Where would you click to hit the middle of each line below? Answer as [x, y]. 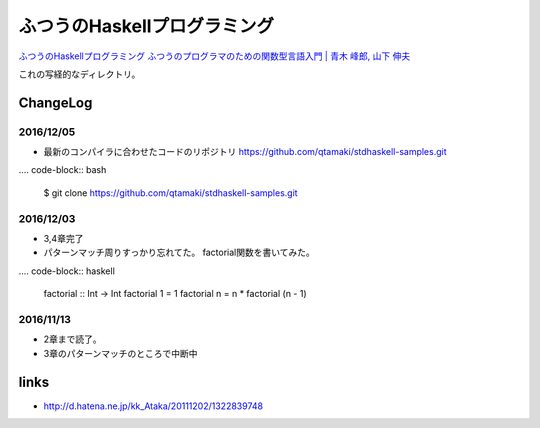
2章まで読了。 [72, 339]
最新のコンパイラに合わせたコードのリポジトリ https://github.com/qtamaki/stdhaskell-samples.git [245, 152]
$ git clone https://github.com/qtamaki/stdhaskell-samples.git [171, 192]
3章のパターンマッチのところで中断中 [120, 353]
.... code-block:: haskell [66, 271]
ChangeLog [55, 102]
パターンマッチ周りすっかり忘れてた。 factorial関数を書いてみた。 [179, 252]
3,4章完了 [63, 239]
